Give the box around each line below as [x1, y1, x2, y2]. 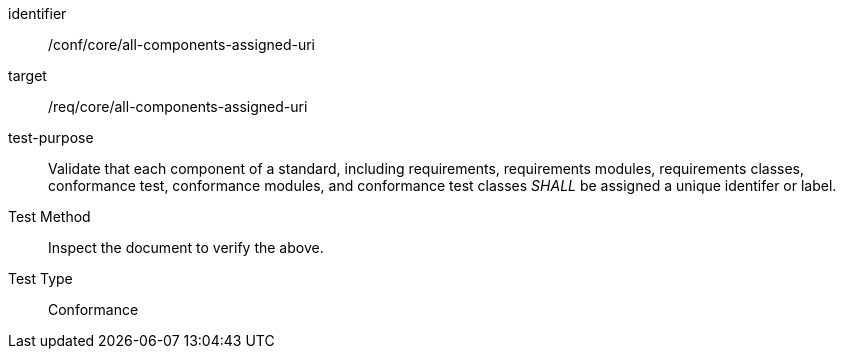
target [8, 67, 47, 84]
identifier [8, 5, 67, 22]
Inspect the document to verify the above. [48, 239, 324, 256]
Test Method [8, 208, 91, 225]
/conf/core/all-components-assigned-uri [48, 36, 315, 53]
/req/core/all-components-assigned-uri [48, 98, 308, 115]
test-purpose [8, 129, 94, 146]
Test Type [8, 270, 73, 287]
